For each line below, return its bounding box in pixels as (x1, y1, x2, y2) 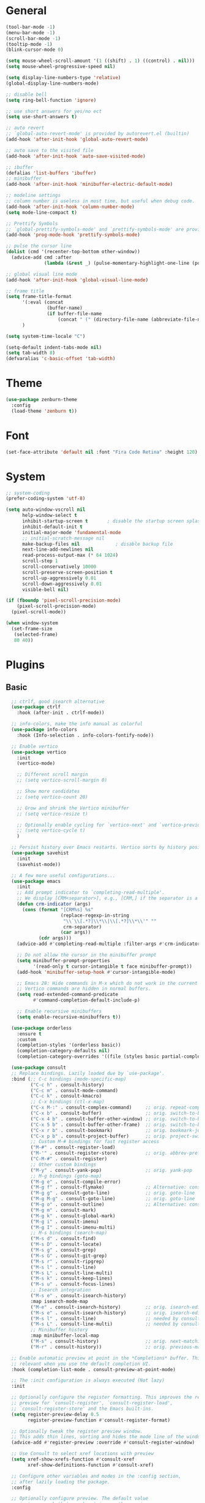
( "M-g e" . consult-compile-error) (30, 1179, 121, 1185)
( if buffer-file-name (47, 311, 102, 317)
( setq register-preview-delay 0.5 (11, 1411, 99, 1417)
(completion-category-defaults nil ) (17, 1048, 111, 1054)
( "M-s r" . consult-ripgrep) (30, 1258, 105, 1264)
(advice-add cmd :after (11, 254, 72, 261)
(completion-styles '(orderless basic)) (17, 1042, 121, 1049)
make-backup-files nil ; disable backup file (21, 541, 173, 547)
